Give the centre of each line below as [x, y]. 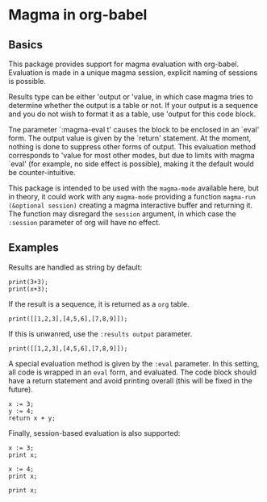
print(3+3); [28, 282]
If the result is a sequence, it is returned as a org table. [99, 303]
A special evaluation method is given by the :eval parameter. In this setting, [134, 363]
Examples [33, 248]
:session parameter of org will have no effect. [84, 222]
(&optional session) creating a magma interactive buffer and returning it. [130, 205]
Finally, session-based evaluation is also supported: [94, 433]
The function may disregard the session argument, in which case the [122, 214]
